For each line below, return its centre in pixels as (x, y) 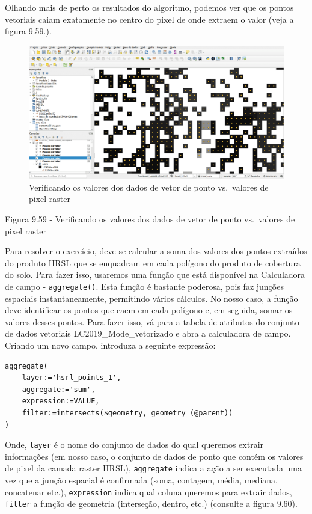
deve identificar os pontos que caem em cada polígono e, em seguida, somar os (149, 310)
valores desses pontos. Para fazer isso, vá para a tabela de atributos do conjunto (152, 321)
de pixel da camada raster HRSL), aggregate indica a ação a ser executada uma (154, 468)
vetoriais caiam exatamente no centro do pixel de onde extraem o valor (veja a (149, 19)
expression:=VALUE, (61, 401)
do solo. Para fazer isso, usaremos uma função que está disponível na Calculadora (155, 274)
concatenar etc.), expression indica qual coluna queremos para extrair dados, (148, 491)
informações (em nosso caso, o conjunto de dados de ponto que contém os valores (154, 456)
